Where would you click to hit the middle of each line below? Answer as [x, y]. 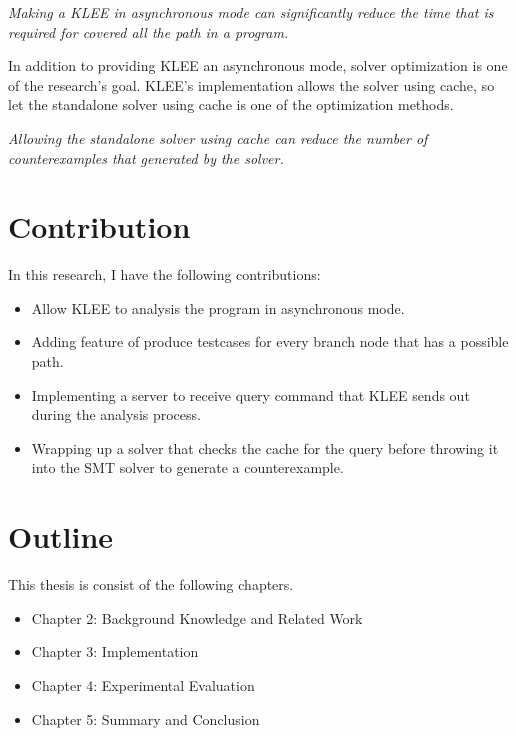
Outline [61, 536]
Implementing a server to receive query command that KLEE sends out [250, 394]
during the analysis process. [116, 414]
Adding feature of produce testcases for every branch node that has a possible [270, 341]
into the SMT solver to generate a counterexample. [187, 467]
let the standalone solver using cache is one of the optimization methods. [231, 104]
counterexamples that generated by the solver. [146, 157]
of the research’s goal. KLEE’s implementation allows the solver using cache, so [251, 84]
